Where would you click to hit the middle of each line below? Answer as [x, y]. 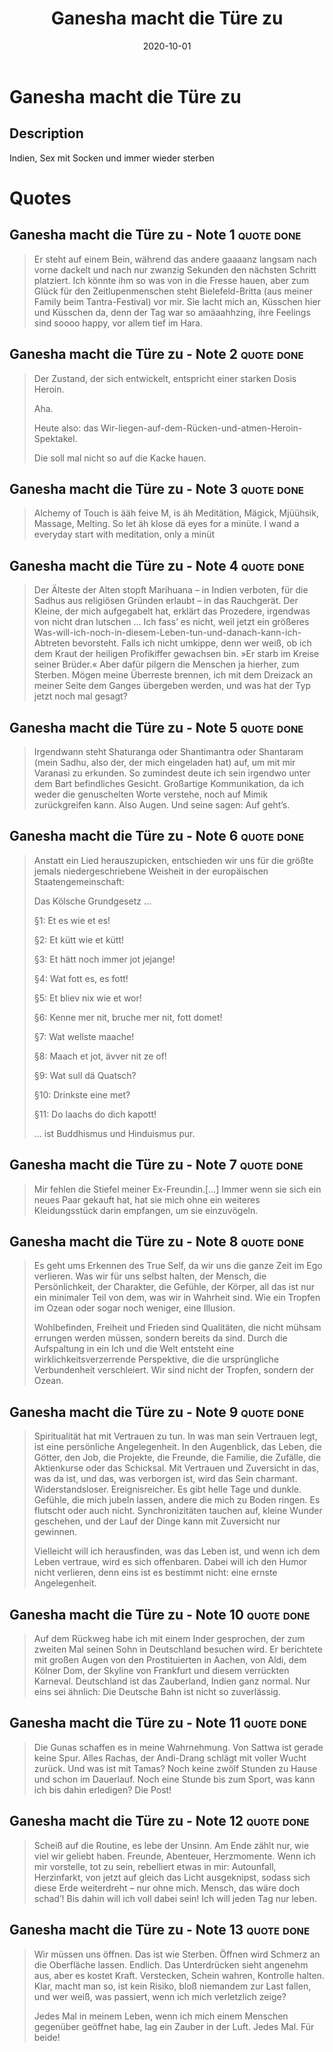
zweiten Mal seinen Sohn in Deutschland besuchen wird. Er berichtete [178, 1649]
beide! [47, 2037]
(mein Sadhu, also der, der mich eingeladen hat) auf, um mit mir [164, 762]
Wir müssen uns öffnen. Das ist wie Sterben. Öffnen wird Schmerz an [177, 1954]
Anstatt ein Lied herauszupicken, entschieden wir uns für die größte [173, 860]
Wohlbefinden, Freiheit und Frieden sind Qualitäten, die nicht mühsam [177, 1328]
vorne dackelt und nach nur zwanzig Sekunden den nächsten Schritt [175, 269]
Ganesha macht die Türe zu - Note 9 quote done [157, 1412]
